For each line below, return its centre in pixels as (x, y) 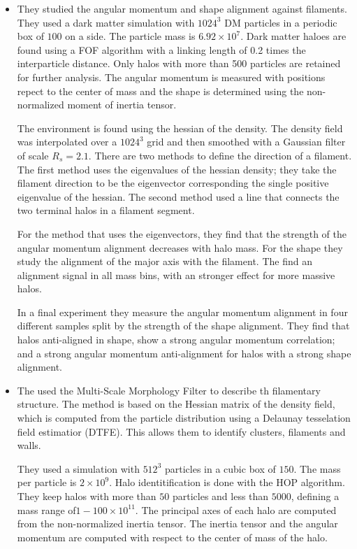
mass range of (46, 509)
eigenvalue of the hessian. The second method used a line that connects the (178, 196)
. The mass (317, 468)
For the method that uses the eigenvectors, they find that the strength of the (182, 233)
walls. (29, 445)
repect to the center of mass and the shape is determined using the (160, 91)
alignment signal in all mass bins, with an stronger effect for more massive (176, 274)
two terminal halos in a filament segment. (106, 210)
